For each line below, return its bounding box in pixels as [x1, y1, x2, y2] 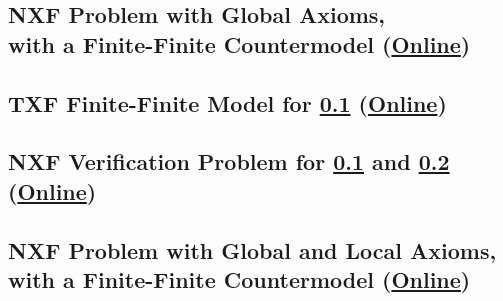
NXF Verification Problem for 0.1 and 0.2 [8, 146, 450, 177]
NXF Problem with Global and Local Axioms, [8, 234, 497, 265]
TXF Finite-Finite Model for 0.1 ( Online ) [8, 87, 447, 118]
